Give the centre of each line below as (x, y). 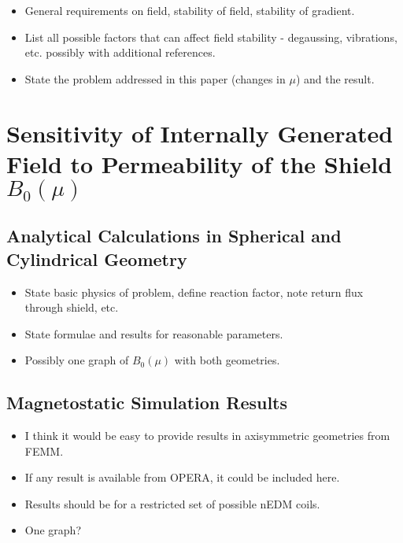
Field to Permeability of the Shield (200, 163)
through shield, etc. (72, 307)
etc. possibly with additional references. (120, 52)
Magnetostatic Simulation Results (147, 403)
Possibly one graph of (77, 360)
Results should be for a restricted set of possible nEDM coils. (172, 503)
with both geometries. (227, 360)
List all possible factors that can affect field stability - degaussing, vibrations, (211, 37)
